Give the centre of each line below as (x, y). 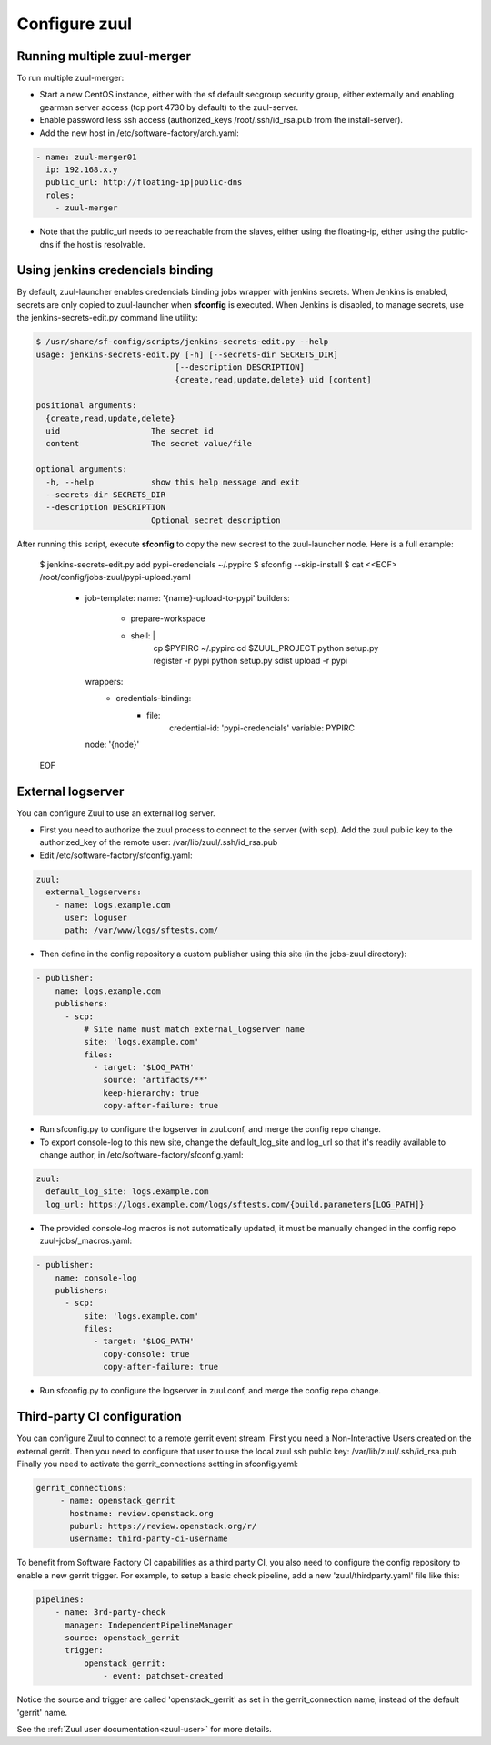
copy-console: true (146, 1354)
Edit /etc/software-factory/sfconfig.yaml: (116, 855)
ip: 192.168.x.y (82, 170)
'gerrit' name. (42, 1712)
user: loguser (96, 917)
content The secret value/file (149, 444)
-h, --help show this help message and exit (173, 482)
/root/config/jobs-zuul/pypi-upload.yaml (115, 577)
